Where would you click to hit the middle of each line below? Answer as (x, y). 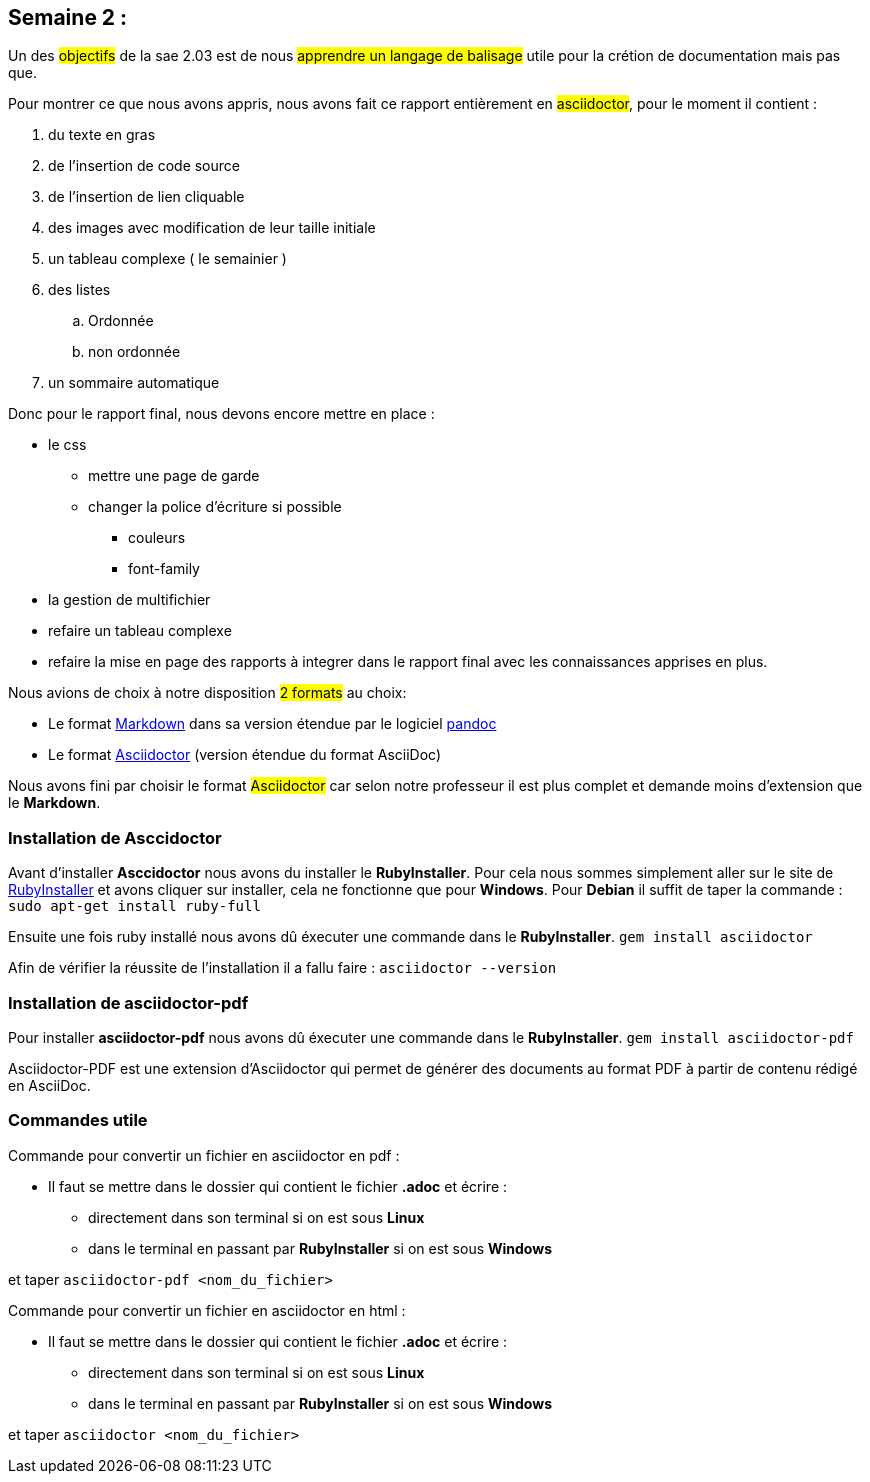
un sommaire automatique (134, 383)
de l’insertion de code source (144, 166)
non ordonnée (134, 352)
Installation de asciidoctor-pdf (128, 1002)
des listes (79, 290)
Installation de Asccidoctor (115, 837)
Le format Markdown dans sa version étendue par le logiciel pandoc (272, 724)
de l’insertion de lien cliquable (146, 197)
